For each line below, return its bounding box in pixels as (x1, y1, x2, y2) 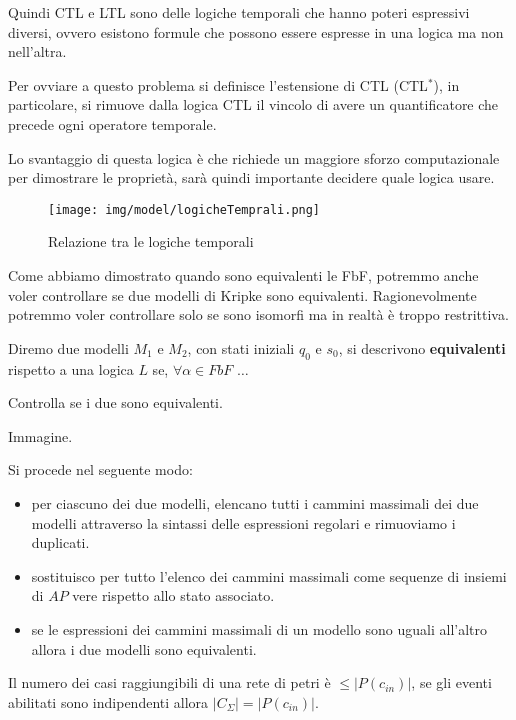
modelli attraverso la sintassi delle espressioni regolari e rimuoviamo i (31, 512, 456, 533)
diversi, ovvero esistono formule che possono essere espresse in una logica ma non (8, 21, 504, 42)
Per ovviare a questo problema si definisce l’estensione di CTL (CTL (8, 74, 428, 95)
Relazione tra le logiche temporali (48, 231, 254, 252)
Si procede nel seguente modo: (8, 459, 193, 480)
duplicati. (31, 532, 90, 553)
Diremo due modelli (8, 337, 129, 358)
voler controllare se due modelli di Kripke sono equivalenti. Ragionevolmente (8, 284, 477, 305)
